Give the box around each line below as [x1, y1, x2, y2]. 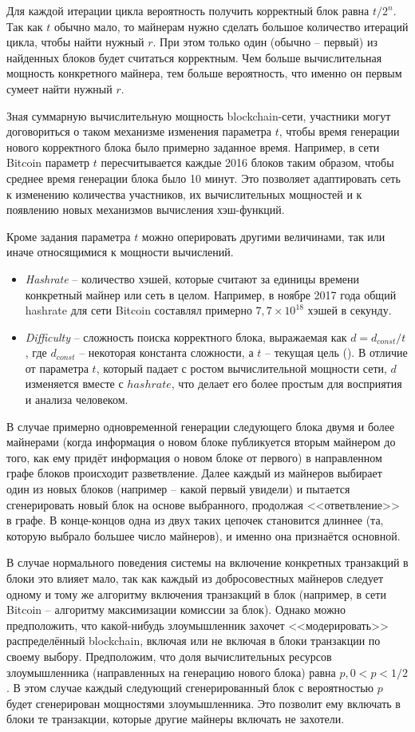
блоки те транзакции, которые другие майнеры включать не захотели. [6, 710, 345, 727]
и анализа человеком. [25, 391, 128, 408]
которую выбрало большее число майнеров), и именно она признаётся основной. [6, 527, 401, 544]
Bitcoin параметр [6, 154, 90, 171]
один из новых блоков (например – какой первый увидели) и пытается [6, 481, 350, 497]
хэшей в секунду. [307, 302, 392, 319]
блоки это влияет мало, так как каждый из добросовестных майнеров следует [6, 570, 384, 586]
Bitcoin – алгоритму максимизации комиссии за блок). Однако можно [6, 601, 346, 618]
